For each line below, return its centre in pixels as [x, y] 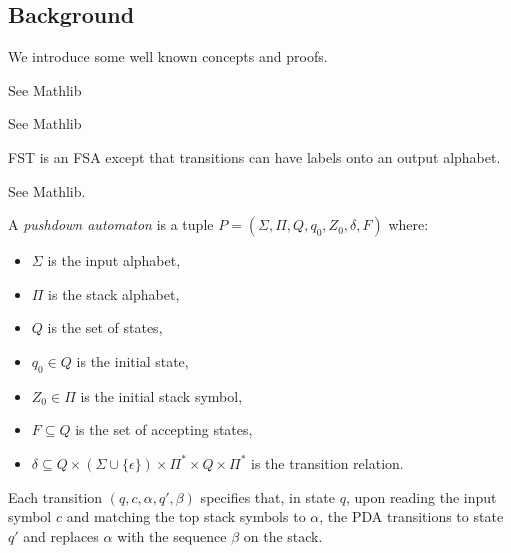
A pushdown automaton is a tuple [111, 224]
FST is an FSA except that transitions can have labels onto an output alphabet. [254, 156]
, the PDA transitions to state [411, 516]
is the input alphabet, [114, 260]
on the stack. [283, 535]
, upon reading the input [421, 496]
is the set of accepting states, [164, 429]
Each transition [55, 496]
